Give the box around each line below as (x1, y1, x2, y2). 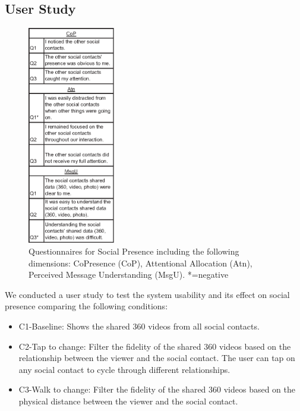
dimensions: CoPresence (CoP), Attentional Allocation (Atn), (29, 256, 252, 269)
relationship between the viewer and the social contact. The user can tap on (18, 352, 295, 364)
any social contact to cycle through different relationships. (18, 363, 230, 375)
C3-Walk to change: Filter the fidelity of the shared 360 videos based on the (18, 383, 296, 396)
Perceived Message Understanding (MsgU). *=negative (29, 268, 229, 281)
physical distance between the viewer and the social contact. (18, 394, 238, 407)
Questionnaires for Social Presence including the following (29, 245, 239, 257)
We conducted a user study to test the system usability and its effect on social (5, 288, 290, 300)
